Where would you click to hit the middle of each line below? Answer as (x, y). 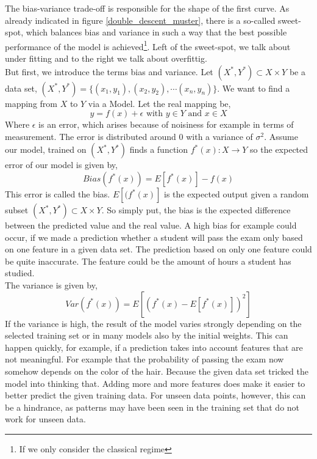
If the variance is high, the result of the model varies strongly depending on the (153, 323)
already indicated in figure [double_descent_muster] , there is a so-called (140, 20)
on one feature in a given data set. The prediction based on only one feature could (158, 249)
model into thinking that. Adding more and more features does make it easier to (155, 383)
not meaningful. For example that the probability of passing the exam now (144, 359)
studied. (20, 273)
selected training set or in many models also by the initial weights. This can (147, 335)
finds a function (159, 149)
